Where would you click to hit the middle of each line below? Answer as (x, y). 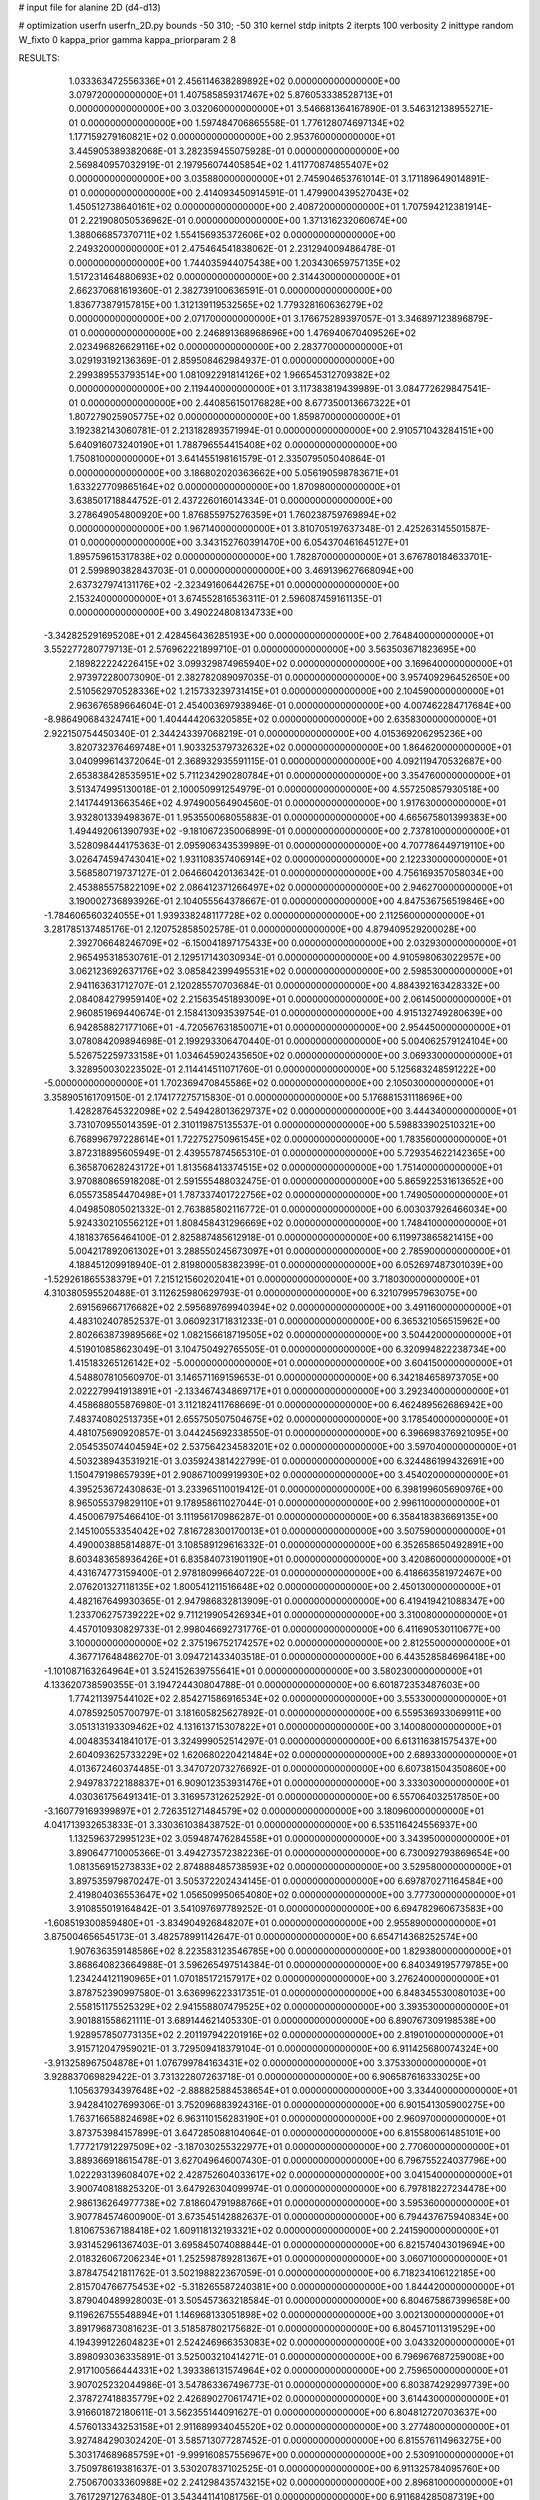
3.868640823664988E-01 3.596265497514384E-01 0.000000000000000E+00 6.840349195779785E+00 (288, 1964)
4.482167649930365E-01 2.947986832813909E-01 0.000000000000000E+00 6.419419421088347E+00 (286, 1601)
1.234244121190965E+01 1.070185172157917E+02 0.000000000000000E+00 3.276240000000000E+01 (284, 1979)
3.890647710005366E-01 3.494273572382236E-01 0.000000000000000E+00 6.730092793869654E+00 (289, 1852)
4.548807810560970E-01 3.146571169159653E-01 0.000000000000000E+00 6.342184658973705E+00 (283, 1377)
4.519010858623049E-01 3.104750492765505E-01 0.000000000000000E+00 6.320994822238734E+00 (287, 1349)
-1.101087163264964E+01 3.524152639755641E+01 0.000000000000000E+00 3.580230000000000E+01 (263, 1671)
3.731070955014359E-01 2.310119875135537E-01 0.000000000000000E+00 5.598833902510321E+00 (282, 1125)
